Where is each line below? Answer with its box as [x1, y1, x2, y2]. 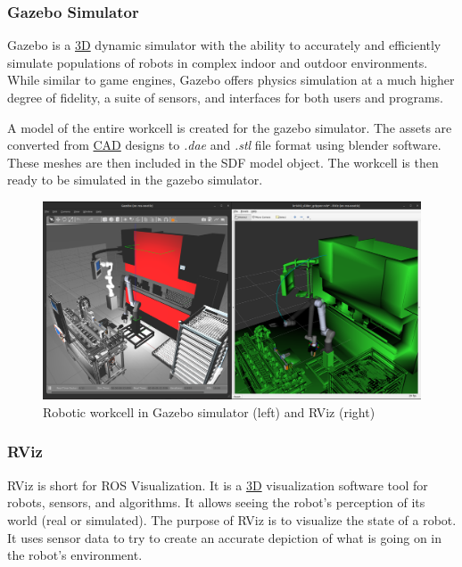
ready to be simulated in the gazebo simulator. [7, 170, 263, 189]
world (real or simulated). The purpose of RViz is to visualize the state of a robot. [7, 510, 457, 529]
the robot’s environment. [7, 546, 143, 564]
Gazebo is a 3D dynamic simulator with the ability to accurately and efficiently [7, 36, 441, 54]
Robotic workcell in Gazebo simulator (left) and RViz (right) [43, 402, 375, 421]
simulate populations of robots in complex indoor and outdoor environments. [7, 53, 428, 71]
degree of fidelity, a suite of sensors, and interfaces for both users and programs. [7, 88, 443, 106]
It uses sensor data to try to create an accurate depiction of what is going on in [7, 528, 442, 546]
